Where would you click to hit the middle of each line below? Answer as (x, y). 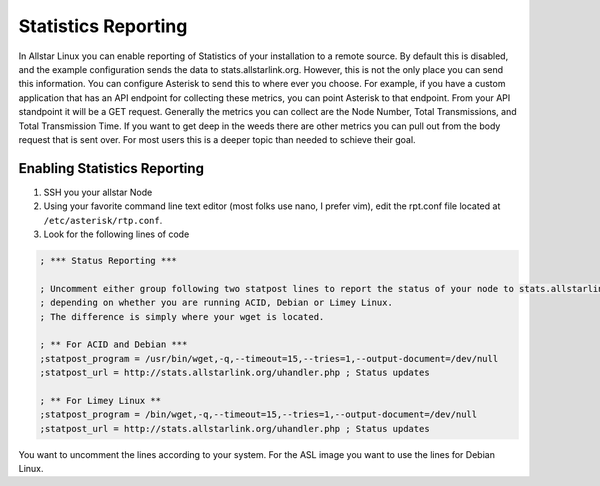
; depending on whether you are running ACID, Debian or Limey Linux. (216, 303)
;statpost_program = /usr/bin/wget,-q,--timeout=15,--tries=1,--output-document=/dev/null (269, 358)
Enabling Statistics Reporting (111, 168)
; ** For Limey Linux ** (100, 400)
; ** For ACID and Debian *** (113, 344)
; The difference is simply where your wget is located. (182, 316)
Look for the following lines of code (116, 234)
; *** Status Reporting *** (108, 260)
